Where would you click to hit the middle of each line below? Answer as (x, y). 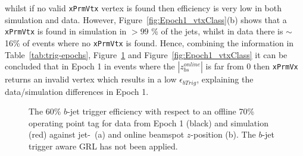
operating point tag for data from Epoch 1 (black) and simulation (149, 122)
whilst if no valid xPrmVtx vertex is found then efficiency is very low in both (143, 8)
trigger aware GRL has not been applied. (103, 146)
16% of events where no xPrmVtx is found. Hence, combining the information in (149, 42)
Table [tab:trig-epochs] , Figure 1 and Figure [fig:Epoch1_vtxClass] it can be (146, 54)
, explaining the (225, 79)
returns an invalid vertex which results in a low (91, 79)
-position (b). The (223, 134)
